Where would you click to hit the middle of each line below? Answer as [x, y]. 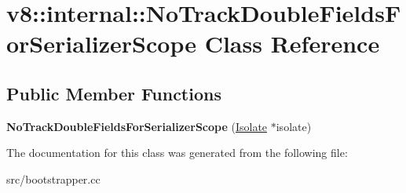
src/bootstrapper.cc [53, 178]
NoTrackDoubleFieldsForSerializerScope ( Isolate [137, 126]
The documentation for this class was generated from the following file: [177, 153]
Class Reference [292, 44]
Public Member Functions [114, 93]
